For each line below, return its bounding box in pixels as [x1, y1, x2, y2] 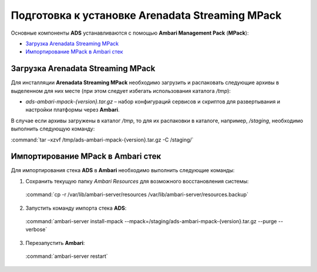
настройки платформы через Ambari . [25, 106, 120, 113]
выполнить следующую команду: [11, 125, 95, 132]
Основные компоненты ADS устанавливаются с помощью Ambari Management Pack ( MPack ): [11, 29, 249, 36]
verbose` [25, 226, 48, 233]
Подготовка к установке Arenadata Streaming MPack [11, 9, 282, 22]
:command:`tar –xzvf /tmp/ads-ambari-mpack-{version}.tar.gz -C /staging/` [11, 136, 194, 143]
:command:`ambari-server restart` [25, 253, 108, 260]
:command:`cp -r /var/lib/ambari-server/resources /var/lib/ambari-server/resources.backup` [25, 191, 249, 198]
